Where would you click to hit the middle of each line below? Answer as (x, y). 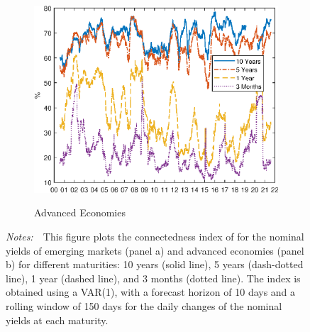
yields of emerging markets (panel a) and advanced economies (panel (155, 250)
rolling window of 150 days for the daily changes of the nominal (144, 306)
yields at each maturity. (57, 320)
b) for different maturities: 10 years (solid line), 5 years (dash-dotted (155, 264)
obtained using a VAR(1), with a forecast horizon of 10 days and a (151, 292)
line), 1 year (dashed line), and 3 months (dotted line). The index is (153, 278)
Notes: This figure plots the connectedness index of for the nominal (155, 237)
